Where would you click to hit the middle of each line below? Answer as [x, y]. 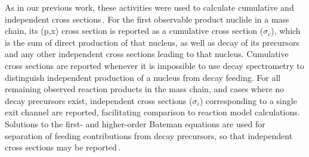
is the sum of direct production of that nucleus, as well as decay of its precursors [152, 42]
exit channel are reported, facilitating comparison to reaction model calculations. [152, 112]
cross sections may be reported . [63, 147]
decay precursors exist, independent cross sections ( [99, 100]
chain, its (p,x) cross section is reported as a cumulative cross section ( [134, 31]
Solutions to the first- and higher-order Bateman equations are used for [135, 123]
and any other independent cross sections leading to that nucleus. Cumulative [147, 54]
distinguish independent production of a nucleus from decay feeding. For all [143, 77]
